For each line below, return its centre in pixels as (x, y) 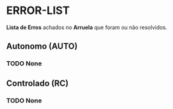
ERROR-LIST (38, 11)
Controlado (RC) (38, 83)
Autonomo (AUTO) (42, 46)
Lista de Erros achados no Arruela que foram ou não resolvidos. (87, 27)
